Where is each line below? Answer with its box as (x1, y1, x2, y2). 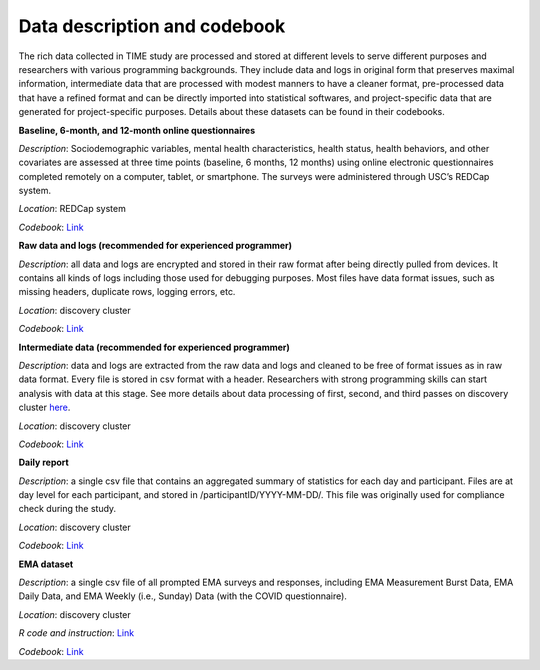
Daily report (18, 456, 69, 469)
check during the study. (18, 503, 117, 515)
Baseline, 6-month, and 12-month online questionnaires (18, 124, 255, 136)
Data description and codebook (18, 15, 286, 37)
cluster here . (18, 401, 71, 414)
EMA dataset (18, 558, 74, 570)
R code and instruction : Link (18, 627, 135, 639)
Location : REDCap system (18, 203, 127, 215)
